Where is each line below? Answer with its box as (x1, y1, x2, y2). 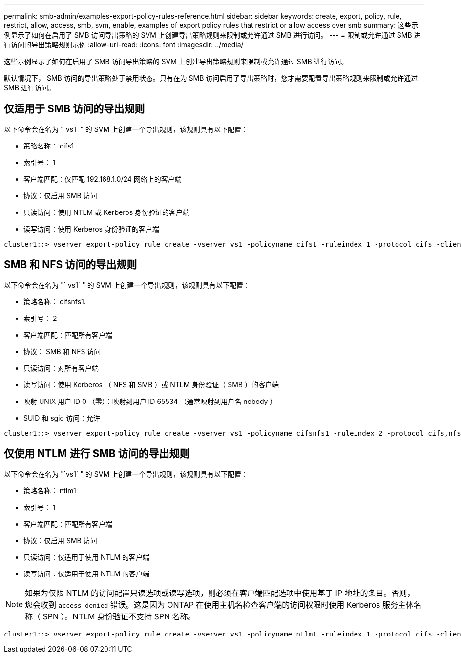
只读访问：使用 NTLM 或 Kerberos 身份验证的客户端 (23, 208, 189, 216)
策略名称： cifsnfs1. (23, 297, 86, 306)
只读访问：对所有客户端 (23, 363, 99, 372)
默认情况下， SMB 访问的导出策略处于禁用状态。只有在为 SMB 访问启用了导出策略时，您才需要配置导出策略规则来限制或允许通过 (4, 74, 418, 82)
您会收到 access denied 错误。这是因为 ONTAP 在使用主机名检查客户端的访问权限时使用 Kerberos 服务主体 (25, 599, 414, 610)
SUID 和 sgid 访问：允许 (23, 413, 101, 422)
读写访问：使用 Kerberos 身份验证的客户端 (23, 224, 159, 233)
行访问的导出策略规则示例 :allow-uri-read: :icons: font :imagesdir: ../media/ (4, 41, 244, 49)
